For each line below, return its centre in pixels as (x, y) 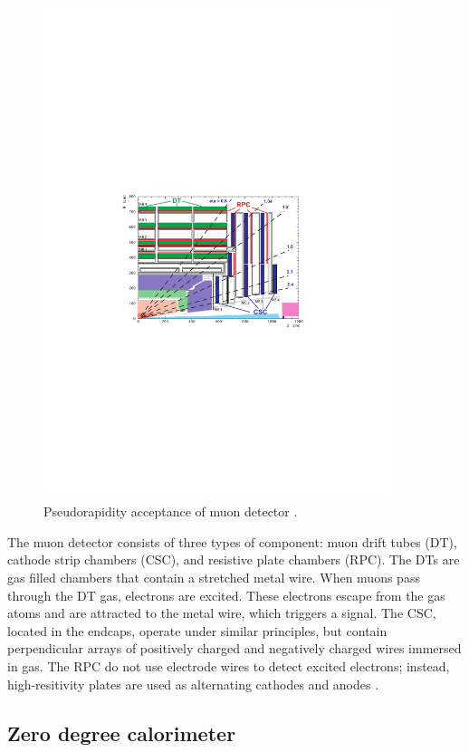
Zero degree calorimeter (122, 733)
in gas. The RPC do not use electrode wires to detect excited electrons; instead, (229, 665)
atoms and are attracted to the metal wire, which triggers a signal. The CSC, (222, 613)
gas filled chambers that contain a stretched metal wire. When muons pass (214, 577)
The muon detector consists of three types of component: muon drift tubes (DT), (232, 541)
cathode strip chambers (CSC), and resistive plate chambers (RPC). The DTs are (234, 559)
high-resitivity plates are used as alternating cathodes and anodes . (193, 684)
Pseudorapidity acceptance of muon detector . (171, 511)
